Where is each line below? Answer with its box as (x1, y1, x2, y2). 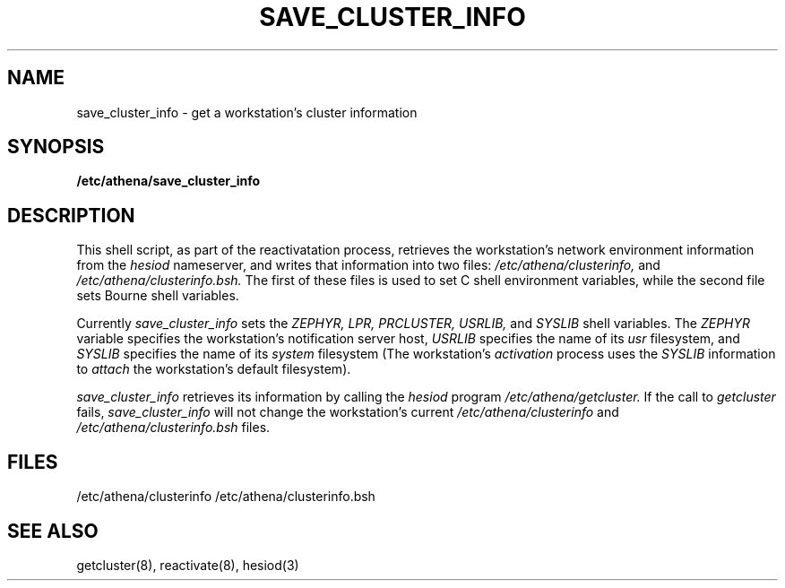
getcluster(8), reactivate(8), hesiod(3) (76, 557, 299, 573)
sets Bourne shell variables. (76, 288, 239, 304)
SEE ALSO (7, 519, 99, 542)
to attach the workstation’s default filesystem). (76, 361, 351, 377)
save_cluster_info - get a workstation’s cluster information (76, 104, 418, 120)
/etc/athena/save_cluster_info (76, 173, 261, 189)
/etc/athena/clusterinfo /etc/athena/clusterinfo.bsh (76, 489, 375, 505)
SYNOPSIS (7, 135, 105, 159)
